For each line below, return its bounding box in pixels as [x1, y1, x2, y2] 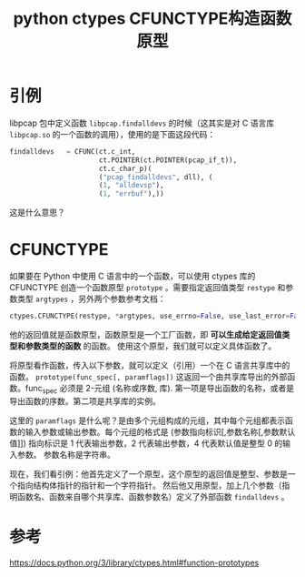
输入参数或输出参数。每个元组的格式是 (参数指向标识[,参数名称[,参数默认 [25, 426, 296, 437]
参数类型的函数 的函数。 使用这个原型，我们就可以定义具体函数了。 [25, 340, 277, 351]
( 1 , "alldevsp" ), [98, 181, 165, 190]
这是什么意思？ [9, 207, 65, 218]
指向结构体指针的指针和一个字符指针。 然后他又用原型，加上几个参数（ [16, 480, 282, 491]
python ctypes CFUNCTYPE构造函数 [13, 8, 292, 29]
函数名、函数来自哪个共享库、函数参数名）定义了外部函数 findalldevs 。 [16, 491, 290, 501]
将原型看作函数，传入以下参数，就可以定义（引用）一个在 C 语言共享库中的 [9, 360, 290, 370]
